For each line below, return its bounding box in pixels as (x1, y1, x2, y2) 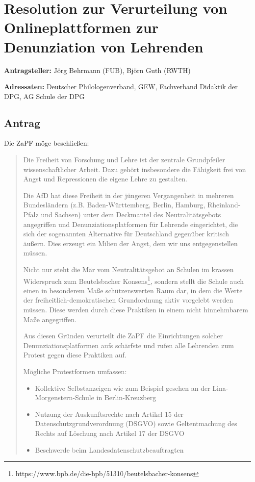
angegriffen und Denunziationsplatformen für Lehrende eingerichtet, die (23, 219, 238, 229)
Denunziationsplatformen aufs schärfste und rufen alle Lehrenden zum (23, 340, 234, 350)
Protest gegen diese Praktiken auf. (23, 350, 127, 360)
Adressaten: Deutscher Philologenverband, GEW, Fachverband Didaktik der (4, 81, 238, 92)
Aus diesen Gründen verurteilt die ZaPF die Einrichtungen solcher (23, 330, 223, 341)
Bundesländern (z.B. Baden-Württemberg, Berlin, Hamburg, (23, 200, 205, 210)
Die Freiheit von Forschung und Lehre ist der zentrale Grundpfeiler (23, 154, 225, 165)
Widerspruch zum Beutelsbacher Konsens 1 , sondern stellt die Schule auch (23, 274, 244, 286)
